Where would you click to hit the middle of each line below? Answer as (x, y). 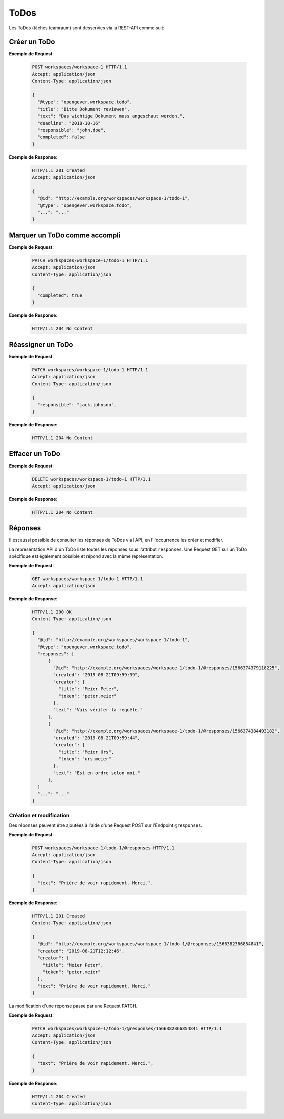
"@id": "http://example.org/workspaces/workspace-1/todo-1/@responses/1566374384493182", (166, 731)
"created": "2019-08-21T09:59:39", (97, 675)
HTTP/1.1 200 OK (52, 612)
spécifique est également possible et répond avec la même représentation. (86, 556)
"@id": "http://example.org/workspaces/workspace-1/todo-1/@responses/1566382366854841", (151, 944)
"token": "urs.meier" (85, 759)
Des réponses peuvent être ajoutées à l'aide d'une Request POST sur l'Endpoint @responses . (106, 825)
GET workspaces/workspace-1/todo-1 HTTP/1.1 (88, 579)
